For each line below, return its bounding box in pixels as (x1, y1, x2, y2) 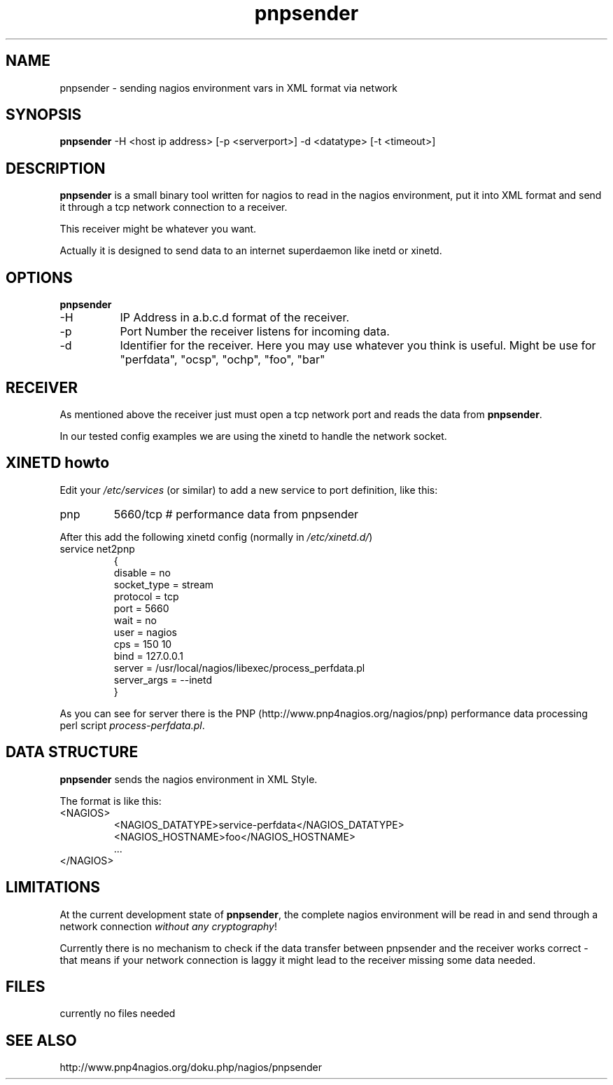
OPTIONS (6, 268, 73, 286)
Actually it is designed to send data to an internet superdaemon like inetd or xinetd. (59, 244, 442, 257)
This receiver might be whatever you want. (59, 223, 257, 235)
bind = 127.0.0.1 (113, 649, 183, 662)
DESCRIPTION (6, 159, 106, 177)
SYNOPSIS (6, 106, 82, 124)
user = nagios (113, 626, 177, 638)
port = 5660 (113, 602, 169, 614)
